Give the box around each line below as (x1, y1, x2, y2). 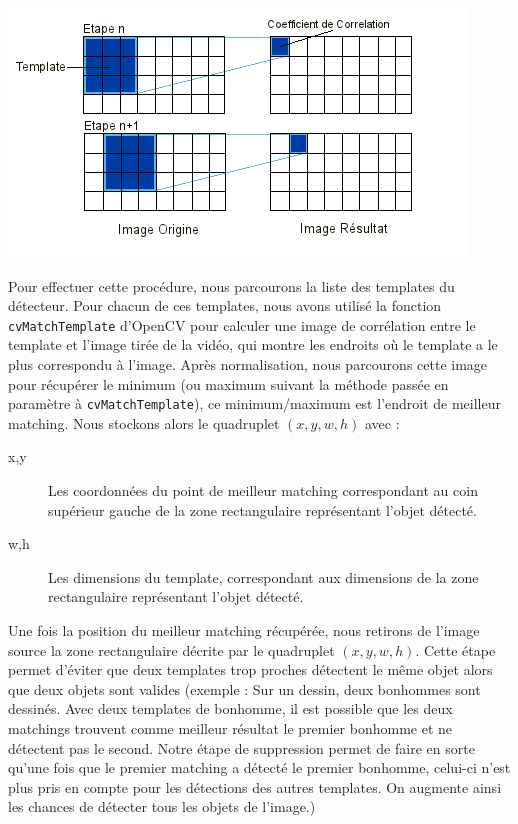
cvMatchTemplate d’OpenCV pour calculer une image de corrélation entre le (8, 314, 476, 335)
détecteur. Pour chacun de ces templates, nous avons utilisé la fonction (8, 295, 442, 316)
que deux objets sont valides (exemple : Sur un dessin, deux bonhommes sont (8, 678, 481, 699)
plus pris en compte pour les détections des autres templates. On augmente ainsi (8, 776, 502, 797)
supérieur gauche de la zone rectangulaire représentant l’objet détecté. (48, 499, 477, 520)
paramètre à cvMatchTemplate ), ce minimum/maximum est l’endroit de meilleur (8, 393, 501, 414)
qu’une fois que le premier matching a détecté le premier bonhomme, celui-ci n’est (8, 757, 511, 778)
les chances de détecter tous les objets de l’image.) (8, 796, 316, 817)
